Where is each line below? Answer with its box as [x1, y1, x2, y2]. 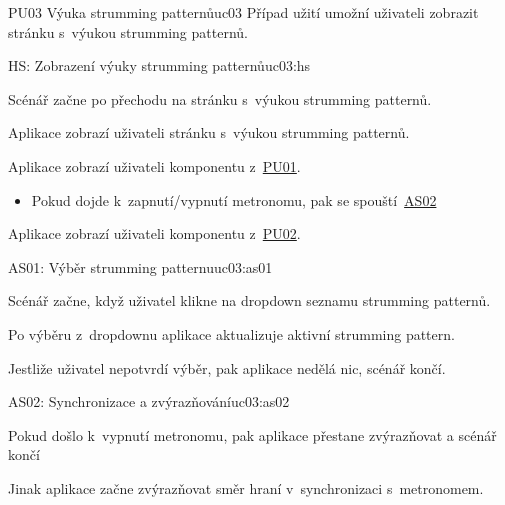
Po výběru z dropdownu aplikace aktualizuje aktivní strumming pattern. [8, 323, 455, 344]
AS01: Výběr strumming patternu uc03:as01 [8, 256, 273, 277]
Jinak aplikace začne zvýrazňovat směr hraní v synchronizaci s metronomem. [8, 477, 484, 498]
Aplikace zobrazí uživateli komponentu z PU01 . [8, 155, 301, 176]
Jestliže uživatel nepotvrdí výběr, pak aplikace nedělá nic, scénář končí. [8, 357, 446, 378]
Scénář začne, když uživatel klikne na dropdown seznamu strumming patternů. [8, 290, 491, 311]
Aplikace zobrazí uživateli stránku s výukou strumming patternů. [8, 122, 410, 143]
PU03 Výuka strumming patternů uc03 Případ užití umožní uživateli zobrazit [8, 2, 479, 22]
